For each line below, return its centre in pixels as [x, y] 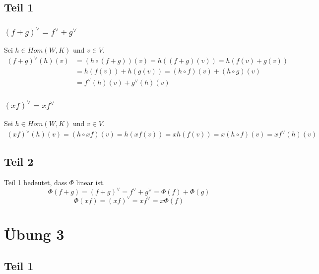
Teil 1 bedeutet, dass [35, 182]
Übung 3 [34, 234]
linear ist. [91, 182]
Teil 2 [19, 162]
